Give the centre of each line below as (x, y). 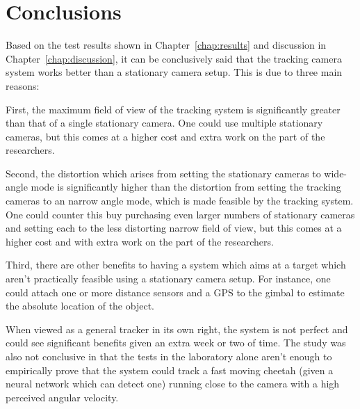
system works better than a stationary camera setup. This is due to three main (174, 72)
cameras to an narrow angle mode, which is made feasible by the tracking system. (180, 201)
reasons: (23, 85)
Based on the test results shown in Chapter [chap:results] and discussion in (166, 45)
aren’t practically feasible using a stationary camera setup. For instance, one (168, 279)
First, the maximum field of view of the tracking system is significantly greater (173, 109)
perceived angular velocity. (62, 397)
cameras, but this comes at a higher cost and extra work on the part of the (165, 136)
